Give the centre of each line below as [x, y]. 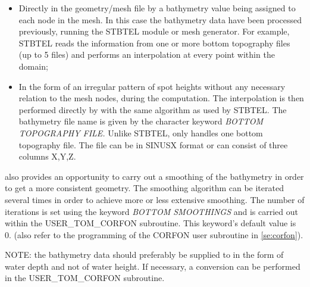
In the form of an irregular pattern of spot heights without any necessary [152, 86]
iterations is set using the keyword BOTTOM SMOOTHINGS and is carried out [152, 211]
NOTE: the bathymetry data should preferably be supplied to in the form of [144, 255]
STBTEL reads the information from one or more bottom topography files [154, 43]
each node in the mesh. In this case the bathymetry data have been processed [160, 19]
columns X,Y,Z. [47, 156]
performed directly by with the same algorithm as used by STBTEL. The [153, 109]
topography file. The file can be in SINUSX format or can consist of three [153, 144]
